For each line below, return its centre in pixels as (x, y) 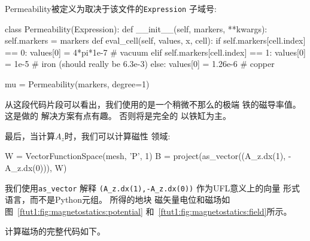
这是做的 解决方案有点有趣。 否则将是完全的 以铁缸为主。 (118, 116)
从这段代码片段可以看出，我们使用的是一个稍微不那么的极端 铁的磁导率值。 (153, 104)
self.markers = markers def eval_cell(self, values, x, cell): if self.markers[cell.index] (155, 40)
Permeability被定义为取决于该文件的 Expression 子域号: (111, 8)
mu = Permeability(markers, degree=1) (77, 84)
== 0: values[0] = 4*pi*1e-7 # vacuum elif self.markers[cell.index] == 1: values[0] (155, 52)
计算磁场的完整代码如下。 (55, 231)
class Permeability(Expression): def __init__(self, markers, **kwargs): (136, 28)
